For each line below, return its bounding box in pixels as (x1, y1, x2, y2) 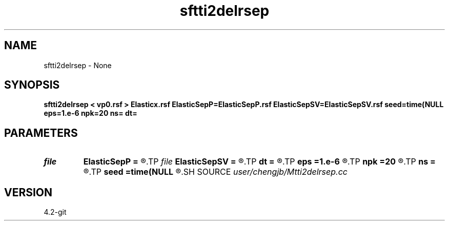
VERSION (4, 186, 53, 199)
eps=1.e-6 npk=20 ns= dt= (44, 109, 137, 118)
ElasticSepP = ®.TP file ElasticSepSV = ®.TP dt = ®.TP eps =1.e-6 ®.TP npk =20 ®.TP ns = (83, 156, 436, 167)
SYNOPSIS (4, 78, 60, 92)
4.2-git (44, 208, 67, 217)
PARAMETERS (4, 126, 78, 139)
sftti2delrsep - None (44, 60, 112, 70)
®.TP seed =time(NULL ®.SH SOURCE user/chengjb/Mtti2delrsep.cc (83, 167, 348, 177)
